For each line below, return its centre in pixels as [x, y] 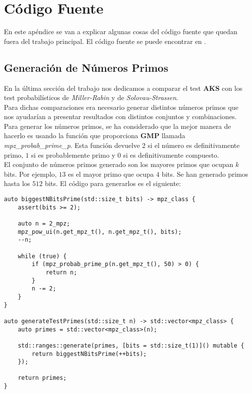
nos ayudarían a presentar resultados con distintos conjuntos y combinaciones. [120, 116]
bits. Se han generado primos [205, 174]
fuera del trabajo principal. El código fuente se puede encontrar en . [105, 41]
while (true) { [42, 256]
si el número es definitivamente [194, 145]
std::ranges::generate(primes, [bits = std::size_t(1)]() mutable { [131, 345]
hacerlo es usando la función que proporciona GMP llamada [95, 135]
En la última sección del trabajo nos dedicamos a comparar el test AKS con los [123, 88]
